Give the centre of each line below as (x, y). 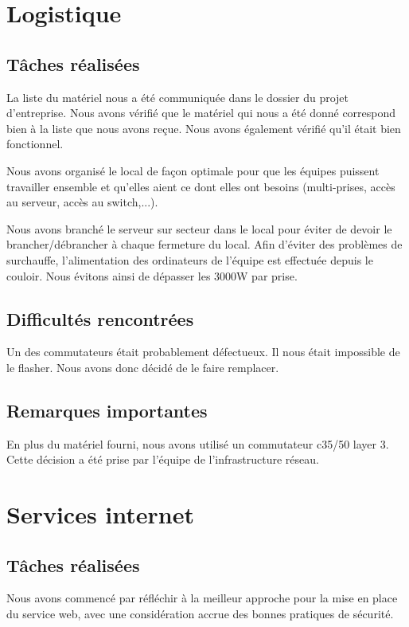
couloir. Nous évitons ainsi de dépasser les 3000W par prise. (152, 275)
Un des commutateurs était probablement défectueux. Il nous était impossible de (203, 352)
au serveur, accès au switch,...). (82, 202)
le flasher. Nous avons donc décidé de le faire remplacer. (143, 367)
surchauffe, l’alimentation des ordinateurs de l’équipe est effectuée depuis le (190, 259)
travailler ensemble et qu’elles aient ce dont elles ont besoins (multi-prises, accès (201, 186)
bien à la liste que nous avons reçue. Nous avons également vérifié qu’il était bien (204, 128)
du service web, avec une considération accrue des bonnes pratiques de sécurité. (200, 614)
